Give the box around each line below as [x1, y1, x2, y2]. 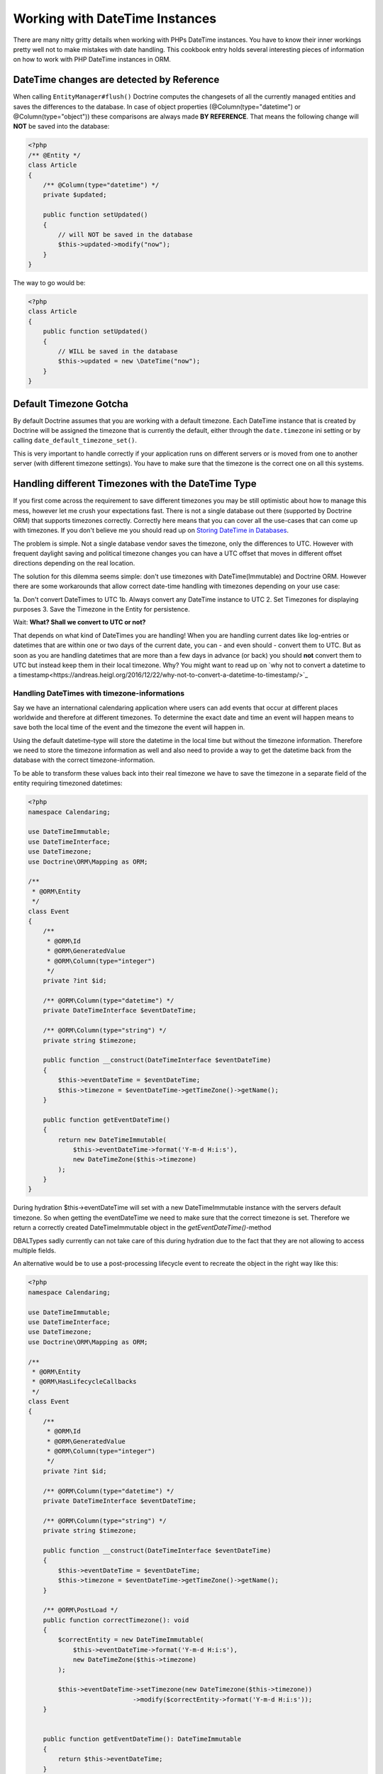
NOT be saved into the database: [13, 122, 110, 131]
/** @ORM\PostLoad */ [43, 1606, 118, 1614]
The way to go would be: [13, 279, 86, 287]
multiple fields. [13, 1246, 57, 1255]
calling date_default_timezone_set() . [13, 436, 138, 445]
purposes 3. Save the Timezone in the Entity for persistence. [13, 605, 191, 614]
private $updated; [43, 191, 107, 199]
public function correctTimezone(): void [43, 1616, 189, 1624]
